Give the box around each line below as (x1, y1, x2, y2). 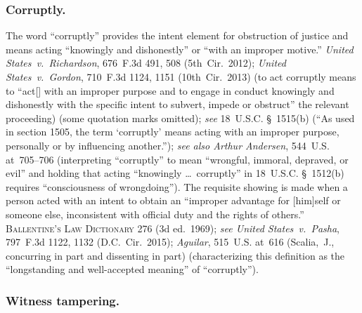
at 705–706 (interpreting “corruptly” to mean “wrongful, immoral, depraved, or (6, 152, 349, 166)
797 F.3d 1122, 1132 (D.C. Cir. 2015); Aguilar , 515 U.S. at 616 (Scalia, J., (6, 234, 335, 249)
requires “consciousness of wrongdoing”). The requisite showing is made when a (6, 179, 348, 194)
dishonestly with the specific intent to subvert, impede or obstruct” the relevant (6, 97, 349, 112)
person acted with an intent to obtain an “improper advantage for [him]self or (6, 193, 341, 208)
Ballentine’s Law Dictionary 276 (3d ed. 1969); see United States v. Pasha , (6, 220, 340, 235)
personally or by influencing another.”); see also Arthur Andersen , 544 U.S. (6, 138, 330, 152)
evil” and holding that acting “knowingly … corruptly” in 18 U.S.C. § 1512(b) (6, 166, 344, 180)
